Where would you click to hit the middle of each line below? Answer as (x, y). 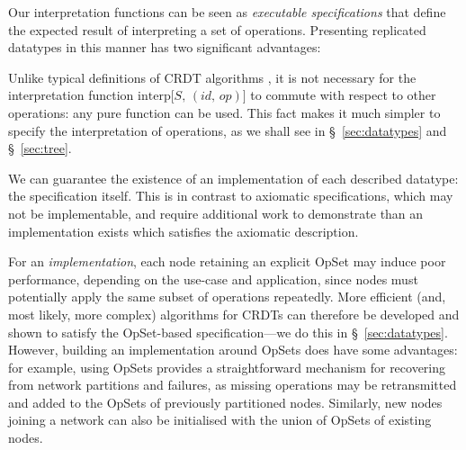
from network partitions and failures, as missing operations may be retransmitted (233, 385)
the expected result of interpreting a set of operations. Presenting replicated (217, 29)
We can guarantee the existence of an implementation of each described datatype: (233, 178)
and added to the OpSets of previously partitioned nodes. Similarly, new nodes (225, 402)
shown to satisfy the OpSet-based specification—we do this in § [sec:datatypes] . (228, 332)
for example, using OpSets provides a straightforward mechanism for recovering (227, 367)
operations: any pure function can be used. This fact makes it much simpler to (224, 112)
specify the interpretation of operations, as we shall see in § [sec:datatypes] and (228, 130)
